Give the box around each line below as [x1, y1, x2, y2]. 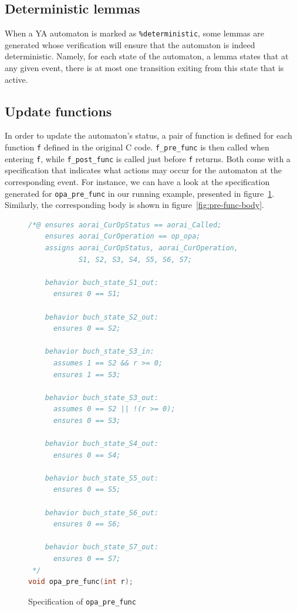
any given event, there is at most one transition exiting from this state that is [5, 62, 284, 74]
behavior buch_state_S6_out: [45, 508, 158, 517]
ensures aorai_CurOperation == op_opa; [45, 232, 201, 241]
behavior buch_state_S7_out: [45, 543, 158, 552]
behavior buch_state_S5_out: [45, 474, 158, 482]
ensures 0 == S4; [53, 451, 121, 459]
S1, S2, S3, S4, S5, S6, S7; [78, 255, 193, 264]
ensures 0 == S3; [53, 416, 121, 425]
